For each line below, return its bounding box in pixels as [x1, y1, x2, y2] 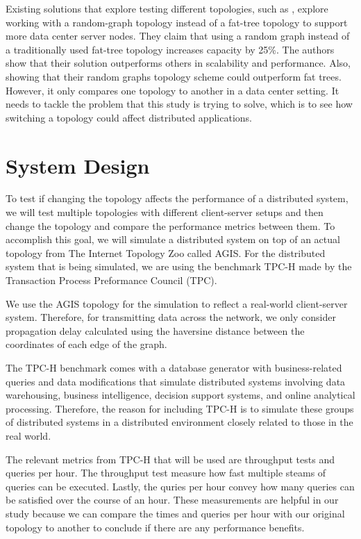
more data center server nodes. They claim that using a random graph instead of [6, 28, 350, 43]
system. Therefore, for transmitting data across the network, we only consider [6, 310, 336, 324]
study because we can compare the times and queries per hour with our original [6, 506, 345, 520]
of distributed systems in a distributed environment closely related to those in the [6, 415, 353, 429]
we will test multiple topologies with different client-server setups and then [6, 205, 324, 219]
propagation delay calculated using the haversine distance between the [6, 323, 305, 338]
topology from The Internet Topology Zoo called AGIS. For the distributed [6, 245, 326, 260]
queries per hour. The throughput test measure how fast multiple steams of [6, 465, 326, 480]
